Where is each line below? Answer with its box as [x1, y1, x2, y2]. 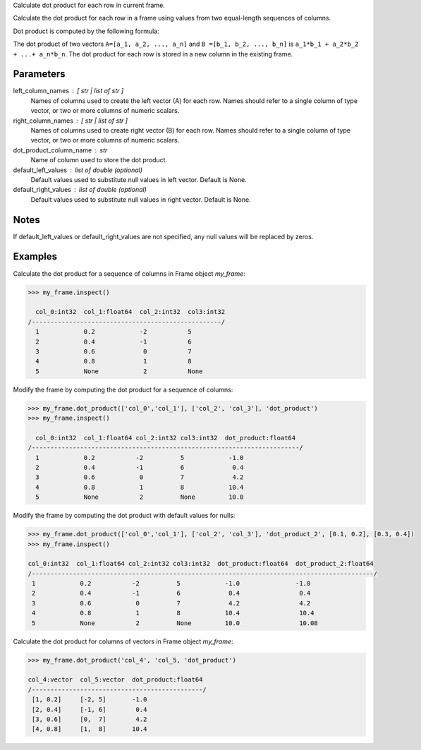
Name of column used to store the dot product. [30, 156, 168, 164]
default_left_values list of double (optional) [13, 166, 143, 174]
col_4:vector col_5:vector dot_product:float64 [28, 676, 203, 684]
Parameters [13, 68, 66, 80]
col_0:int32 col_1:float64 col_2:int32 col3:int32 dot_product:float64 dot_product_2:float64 [28, 560, 374, 568]
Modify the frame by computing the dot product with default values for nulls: [13, 512, 236, 520]
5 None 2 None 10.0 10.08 [32, 619, 319, 627]
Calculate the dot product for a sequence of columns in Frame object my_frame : [13, 269, 246, 278]
